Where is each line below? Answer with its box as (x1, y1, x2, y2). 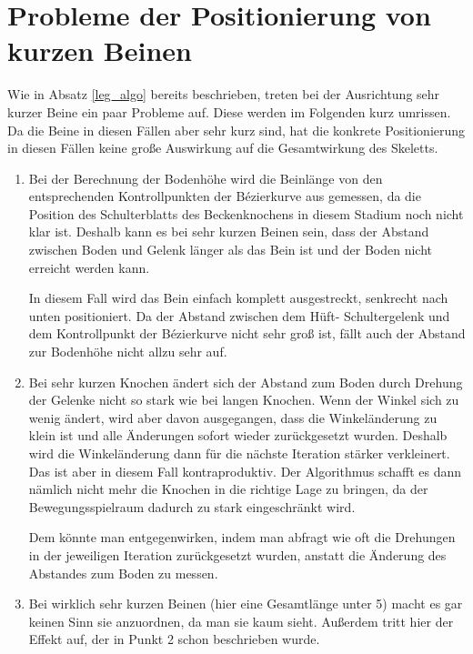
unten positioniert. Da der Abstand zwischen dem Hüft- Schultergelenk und (28, 306, 450, 325)
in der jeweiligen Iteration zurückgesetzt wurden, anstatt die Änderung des (28, 545, 447, 564)
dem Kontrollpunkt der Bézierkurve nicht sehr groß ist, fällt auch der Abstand (28, 324, 466, 343)
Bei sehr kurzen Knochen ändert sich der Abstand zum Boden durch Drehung (28, 372, 463, 391)
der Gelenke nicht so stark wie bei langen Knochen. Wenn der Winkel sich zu (28, 390, 459, 409)
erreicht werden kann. (28, 257, 150, 277)
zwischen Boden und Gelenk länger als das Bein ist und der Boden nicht (28, 240, 433, 259)
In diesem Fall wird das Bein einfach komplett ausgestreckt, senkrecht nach (28, 288, 448, 307)
